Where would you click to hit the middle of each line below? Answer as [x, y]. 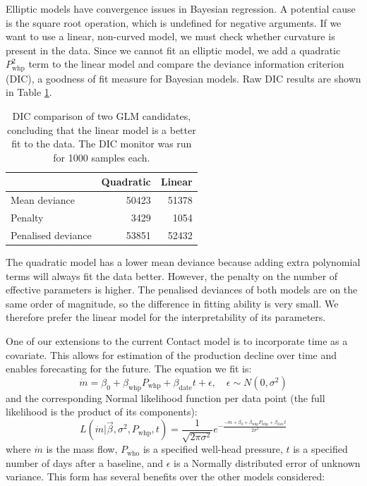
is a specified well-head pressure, [213, 449]
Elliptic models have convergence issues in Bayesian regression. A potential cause [181, 8]
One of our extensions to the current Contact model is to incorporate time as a [177, 340]
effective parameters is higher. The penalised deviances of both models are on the [182, 290]
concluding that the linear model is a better [101, 129]
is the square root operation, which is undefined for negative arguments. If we [174, 22]
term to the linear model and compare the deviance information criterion [186, 64]
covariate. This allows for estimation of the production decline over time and [171, 354]
